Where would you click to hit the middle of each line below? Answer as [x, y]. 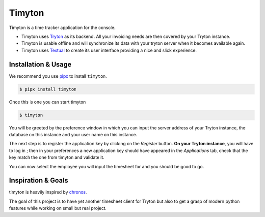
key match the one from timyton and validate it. [57, 157]
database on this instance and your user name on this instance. [73, 134]
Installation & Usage [40, 64]
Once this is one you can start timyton [47, 102]
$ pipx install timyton [48, 89]
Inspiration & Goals [39, 180]
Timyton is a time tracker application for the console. [62, 28]
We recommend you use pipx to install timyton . [58, 76]
